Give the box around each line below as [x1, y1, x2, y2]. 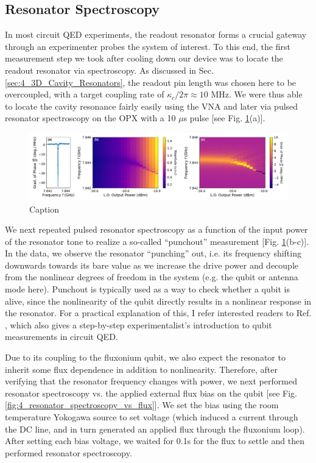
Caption [29, 202, 60, 215]
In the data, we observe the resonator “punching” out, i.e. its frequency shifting [5, 247, 301, 260]
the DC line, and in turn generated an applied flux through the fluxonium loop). [5, 422, 305, 435]
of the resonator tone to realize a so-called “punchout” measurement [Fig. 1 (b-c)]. [5, 235, 309, 247]
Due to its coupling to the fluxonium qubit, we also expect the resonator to [5, 351, 286, 364]
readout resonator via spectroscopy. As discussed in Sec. [5, 63, 214, 76]
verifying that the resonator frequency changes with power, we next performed [5, 375, 297, 387]
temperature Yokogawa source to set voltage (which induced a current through [5, 411, 298, 423]
